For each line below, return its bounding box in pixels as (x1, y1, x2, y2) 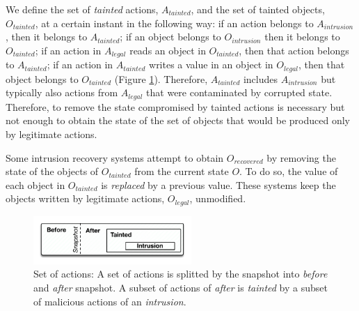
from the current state (134, 164, 229, 179)
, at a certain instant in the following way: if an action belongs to (35, 15, 314, 30)
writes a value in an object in (149, 57, 273, 72)
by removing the (266, 150, 336, 165)
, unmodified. (189, 191, 246, 206)
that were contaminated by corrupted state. (146, 85, 333, 100)
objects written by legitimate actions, (6, 191, 165, 206)
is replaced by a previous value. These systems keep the (101, 177, 336, 192)
